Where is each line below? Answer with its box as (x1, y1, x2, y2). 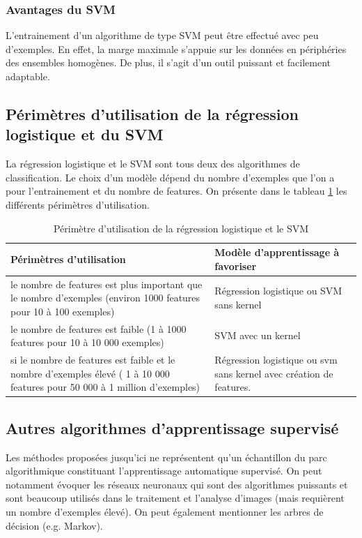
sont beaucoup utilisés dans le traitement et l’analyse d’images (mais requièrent (6, 491, 345, 505)
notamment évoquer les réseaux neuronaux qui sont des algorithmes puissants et (6, 477, 348, 491)
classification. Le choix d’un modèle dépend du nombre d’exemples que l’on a (6, 170, 335, 184)
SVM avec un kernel (214, 328, 301, 343)
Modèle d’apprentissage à (214, 245, 340, 260)
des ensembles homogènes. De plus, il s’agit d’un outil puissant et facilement (6, 55, 331, 70)
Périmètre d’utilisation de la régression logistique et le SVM (53, 221, 309, 235)
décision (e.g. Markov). (6, 518, 103, 532)
